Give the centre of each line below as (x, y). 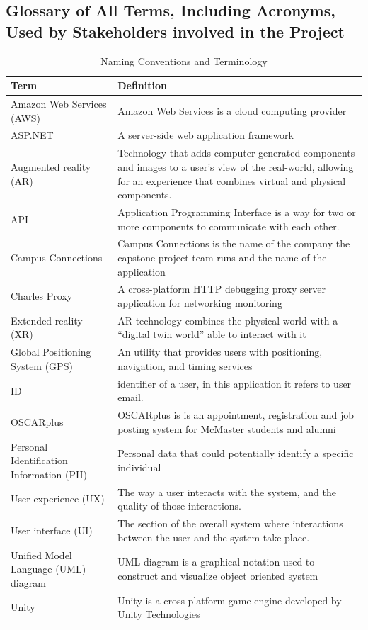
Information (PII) (49, 474)
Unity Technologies (159, 614)
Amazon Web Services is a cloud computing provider (232, 110)
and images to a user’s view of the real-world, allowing (236, 166)
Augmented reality (51, 166)
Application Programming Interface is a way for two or (237, 212)
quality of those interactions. (180, 506)
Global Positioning (51, 352)
